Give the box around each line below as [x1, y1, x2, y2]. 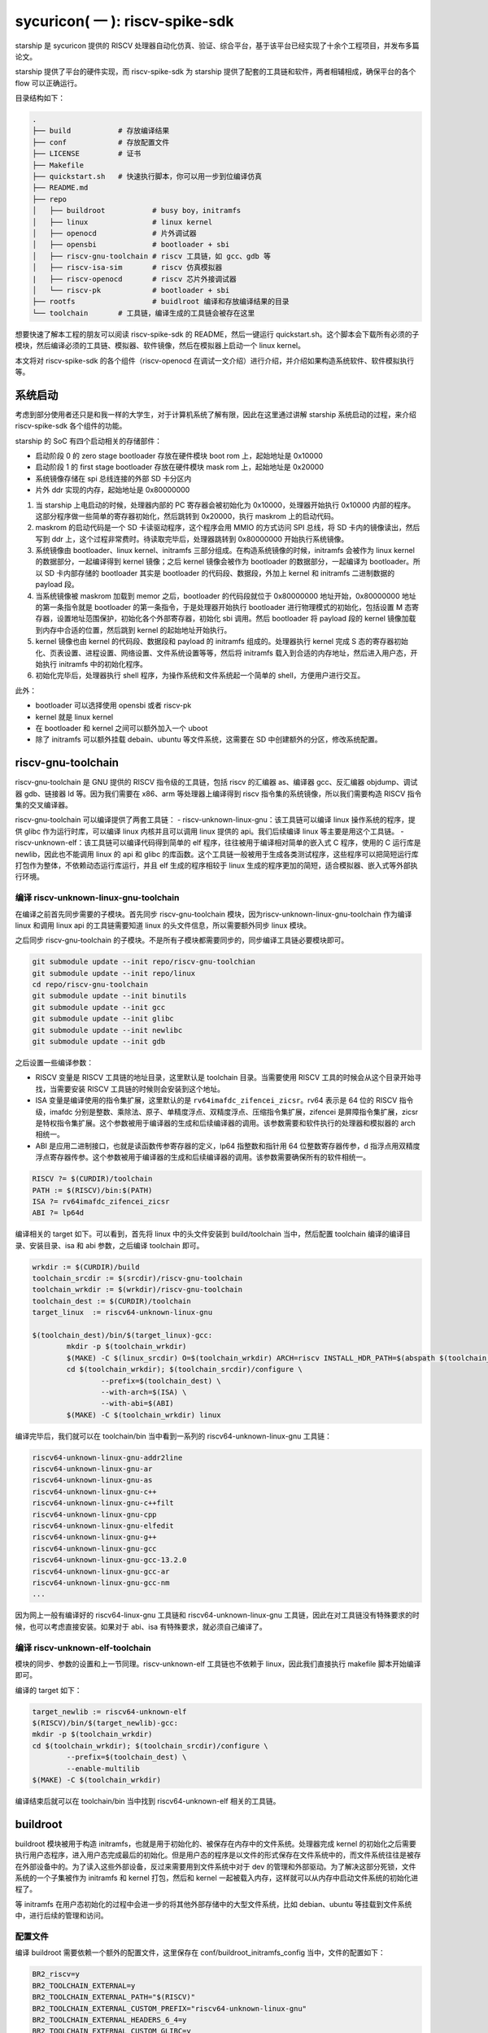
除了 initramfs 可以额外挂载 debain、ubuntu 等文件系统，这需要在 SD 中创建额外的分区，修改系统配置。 [35, 734, 382, 744]
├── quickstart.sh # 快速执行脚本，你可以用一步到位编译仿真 [32, 172, 263, 181]
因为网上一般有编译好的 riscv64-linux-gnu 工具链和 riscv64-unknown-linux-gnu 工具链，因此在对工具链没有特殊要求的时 [15, 1610, 420, 1620]
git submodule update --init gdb [32, 1037, 166, 1047]
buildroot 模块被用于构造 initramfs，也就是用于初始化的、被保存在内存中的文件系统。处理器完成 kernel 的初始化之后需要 [15, 1839, 416, 1848]
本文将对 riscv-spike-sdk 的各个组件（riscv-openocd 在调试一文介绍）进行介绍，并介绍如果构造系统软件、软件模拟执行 [15, 355, 415, 365]
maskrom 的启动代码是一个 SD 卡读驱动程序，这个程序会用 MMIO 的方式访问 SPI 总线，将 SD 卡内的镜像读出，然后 [35, 523, 420, 533]
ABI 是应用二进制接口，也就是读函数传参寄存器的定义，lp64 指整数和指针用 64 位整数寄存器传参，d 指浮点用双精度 [35, 1141, 420, 1151]
